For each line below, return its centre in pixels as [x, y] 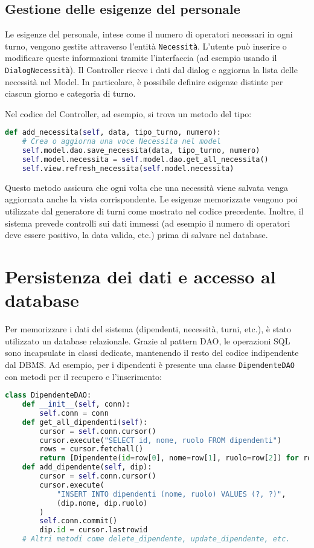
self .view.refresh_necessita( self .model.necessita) [128, 168]
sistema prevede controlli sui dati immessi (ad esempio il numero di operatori [148, 223]
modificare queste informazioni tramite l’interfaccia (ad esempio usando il [141, 58]
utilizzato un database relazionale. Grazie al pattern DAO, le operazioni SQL [148, 340]
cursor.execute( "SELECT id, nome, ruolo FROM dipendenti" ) [161, 440]
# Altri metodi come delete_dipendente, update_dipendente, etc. [156, 539]
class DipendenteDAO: [48, 395]
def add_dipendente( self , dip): [87, 467]
